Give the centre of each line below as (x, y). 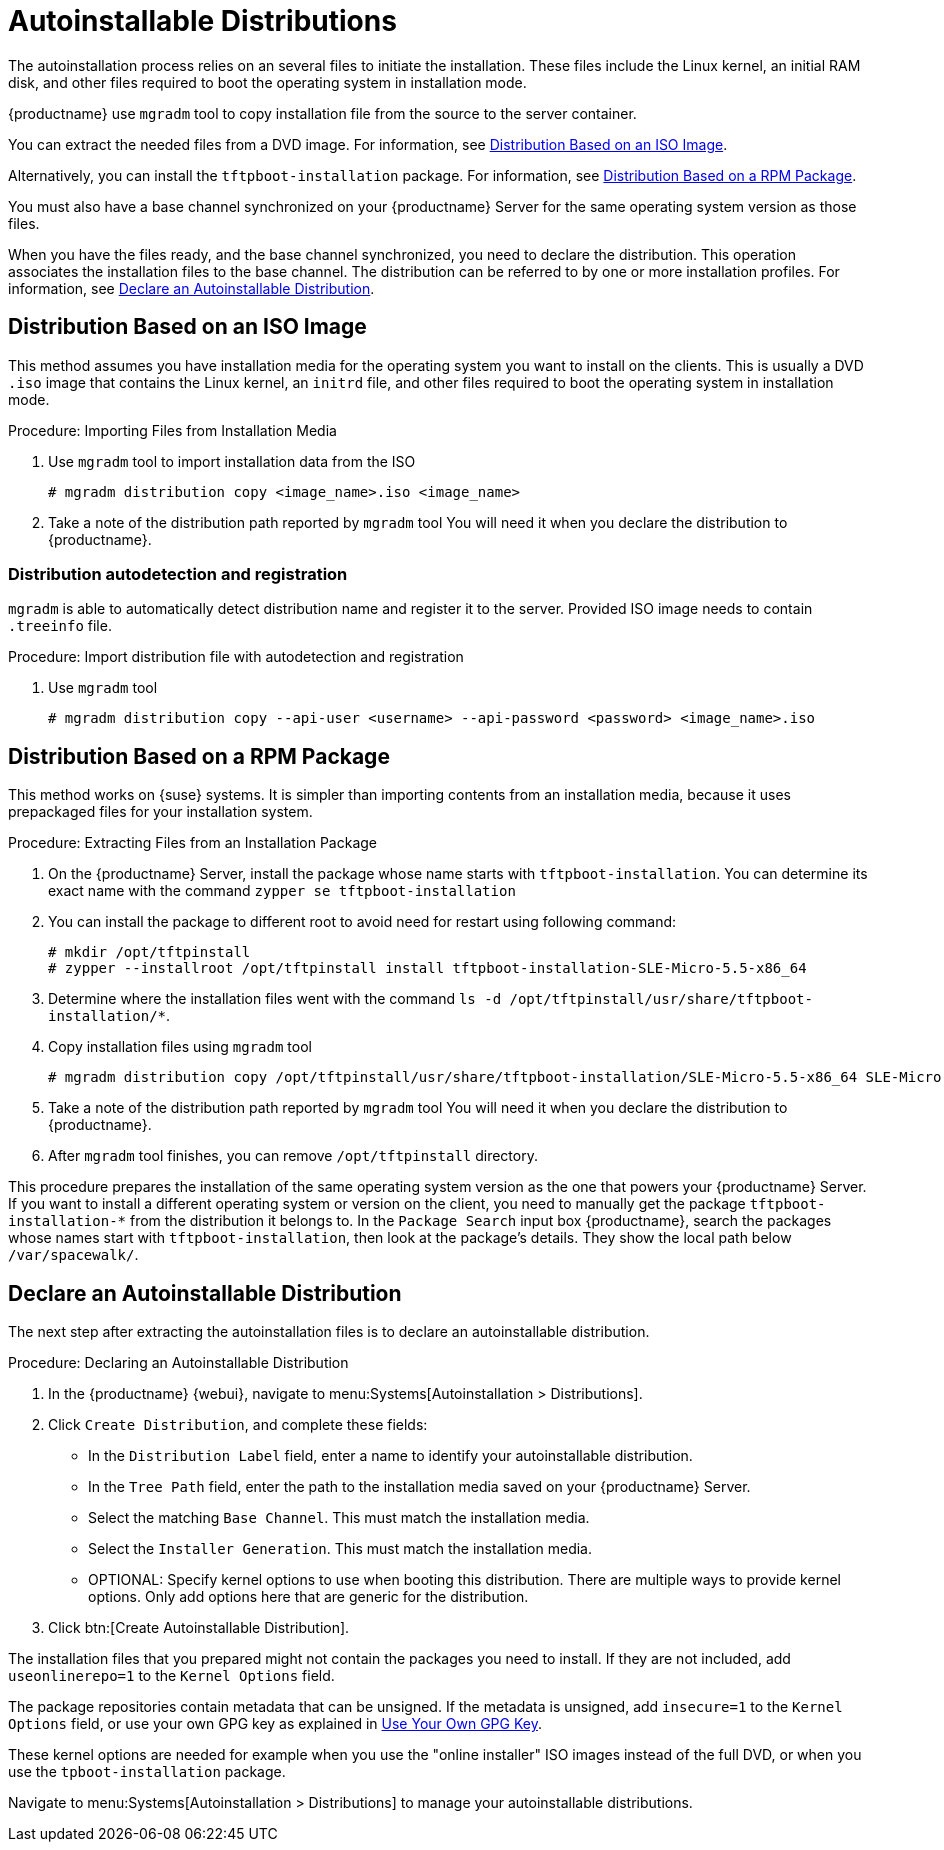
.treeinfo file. (60, 626)
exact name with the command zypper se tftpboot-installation (282, 891)
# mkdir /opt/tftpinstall (149, 952)
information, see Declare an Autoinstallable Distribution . (191, 288)
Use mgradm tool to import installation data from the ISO (232, 461)
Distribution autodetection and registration (178, 573)
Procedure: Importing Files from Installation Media (172, 430)
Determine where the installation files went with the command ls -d (275, 999)
